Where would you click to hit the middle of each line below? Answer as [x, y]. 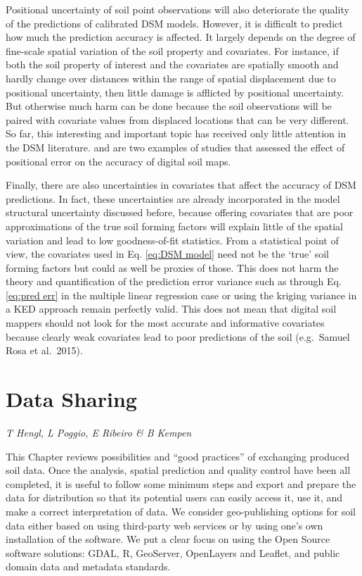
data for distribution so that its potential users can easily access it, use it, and [174, 497]
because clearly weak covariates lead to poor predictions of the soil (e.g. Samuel [178, 336]
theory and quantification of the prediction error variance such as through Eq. [174, 281]
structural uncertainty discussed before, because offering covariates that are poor [180, 212]
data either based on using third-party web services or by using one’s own [164, 525]
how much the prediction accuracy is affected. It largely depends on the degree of [181, 37]
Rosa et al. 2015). [44, 350]
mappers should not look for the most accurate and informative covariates [165, 323]
